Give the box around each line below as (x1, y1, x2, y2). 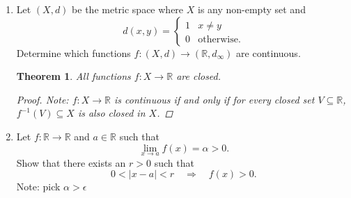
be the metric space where (72, 2, 184, 16)
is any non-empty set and (197, 2, 306, 16)
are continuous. (236, 45, 301, 60)
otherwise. (198, 34, 241, 44)
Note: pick (16, 179, 61, 194)
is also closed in (77, 106, 146, 120)
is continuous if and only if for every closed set (114, 92, 315, 106)
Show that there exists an (16, 155, 126, 170)
